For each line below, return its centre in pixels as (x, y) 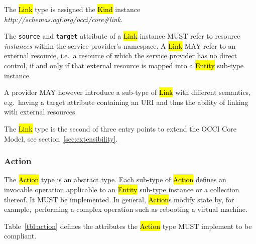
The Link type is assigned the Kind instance (72, 9)
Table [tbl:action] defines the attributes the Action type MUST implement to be (128, 226)
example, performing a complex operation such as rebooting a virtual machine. (126, 209)
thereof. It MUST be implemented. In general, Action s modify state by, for (119, 199)
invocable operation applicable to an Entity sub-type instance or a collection (122, 189)
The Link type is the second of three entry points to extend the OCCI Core (120, 129)
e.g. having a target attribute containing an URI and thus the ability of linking (126, 102)
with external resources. (41, 112)
